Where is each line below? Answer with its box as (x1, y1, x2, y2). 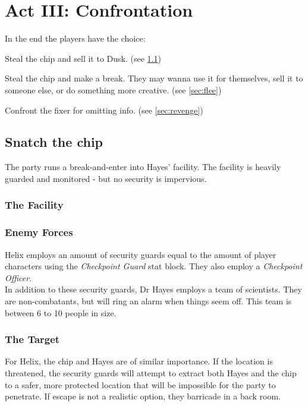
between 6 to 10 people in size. (5, 306, 117, 319)
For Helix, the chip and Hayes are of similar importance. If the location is (5, 355, 273, 367)
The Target (5, 332, 60, 347)
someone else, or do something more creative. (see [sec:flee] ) (5, 83, 222, 96)
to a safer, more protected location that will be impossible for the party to (5, 378, 276, 391)
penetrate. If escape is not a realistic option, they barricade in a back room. (5, 390, 281, 402)
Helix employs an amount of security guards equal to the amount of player (5, 248, 276, 260)
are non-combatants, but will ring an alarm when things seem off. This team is (5, 294, 292, 307)
